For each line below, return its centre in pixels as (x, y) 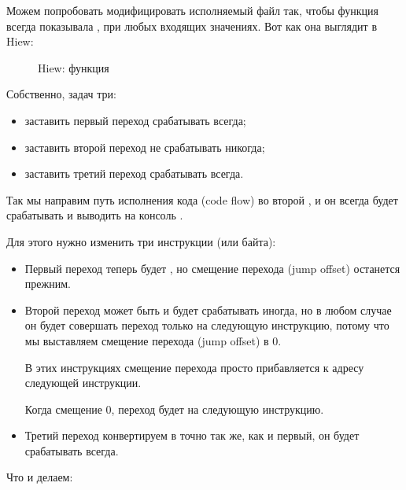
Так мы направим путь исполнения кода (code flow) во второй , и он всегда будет (202, 199)
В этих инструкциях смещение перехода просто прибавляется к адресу (194, 367)
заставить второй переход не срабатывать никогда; (145, 147)
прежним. (48, 284)
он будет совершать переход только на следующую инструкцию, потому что (207, 325)
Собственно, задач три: (61, 94)
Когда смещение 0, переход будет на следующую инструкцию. (174, 409)
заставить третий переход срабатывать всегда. (134, 173)
